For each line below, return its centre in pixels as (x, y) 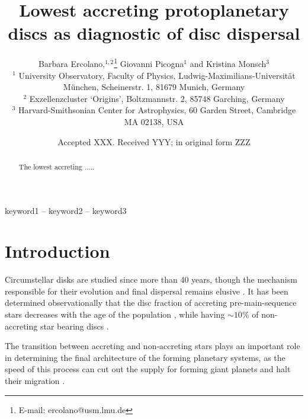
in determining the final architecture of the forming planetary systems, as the (145, 357)
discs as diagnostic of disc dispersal (154, 33)
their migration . (35, 381)
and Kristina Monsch (228, 63)
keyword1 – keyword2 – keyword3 (66, 210)
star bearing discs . (74, 326)
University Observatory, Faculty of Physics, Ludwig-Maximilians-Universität (157, 75)
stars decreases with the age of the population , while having (115, 314)
